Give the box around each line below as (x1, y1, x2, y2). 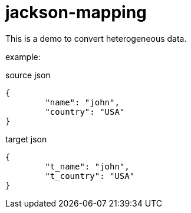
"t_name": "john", (45, 161, 130, 171)
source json (5, 69, 51, 80)
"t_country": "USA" (45, 171, 135, 181)
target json (5, 134, 47, 144)
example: (5, 51, 41, 62)
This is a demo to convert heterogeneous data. (5, 33, 187, 44)
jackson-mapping (5, 2, 147, 22)
